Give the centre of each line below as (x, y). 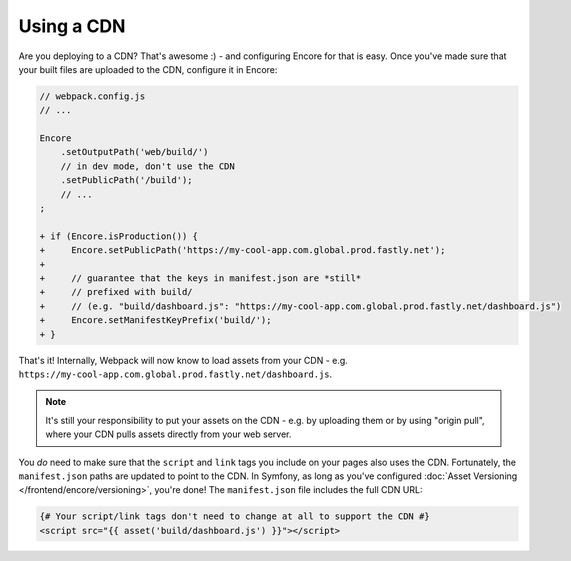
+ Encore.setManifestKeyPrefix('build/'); (155, 320)
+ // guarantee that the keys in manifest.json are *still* (200, 278)
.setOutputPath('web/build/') (134, 152)
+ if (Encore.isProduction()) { (119, 236)
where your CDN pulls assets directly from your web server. (168, 434)
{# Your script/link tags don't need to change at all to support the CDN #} (234, 516)
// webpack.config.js (92, 96)
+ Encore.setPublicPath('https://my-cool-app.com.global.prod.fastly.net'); (242, 250)
